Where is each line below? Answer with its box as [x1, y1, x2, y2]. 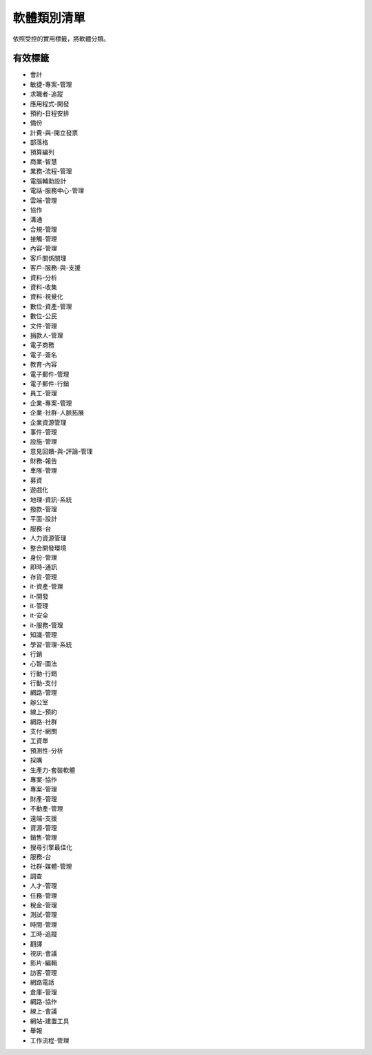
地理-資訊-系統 [30, 495, 72, 504]
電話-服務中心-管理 [30, 186, 84, 195]
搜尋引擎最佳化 [30, 842, 72, 851]
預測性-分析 [30, 746, 63, 755]
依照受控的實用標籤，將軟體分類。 [12, 34, 110, 43]
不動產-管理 [30, 805, 63, 813]
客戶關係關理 [30, 254, 67, 262]
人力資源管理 [30, 534, 67, 542]
